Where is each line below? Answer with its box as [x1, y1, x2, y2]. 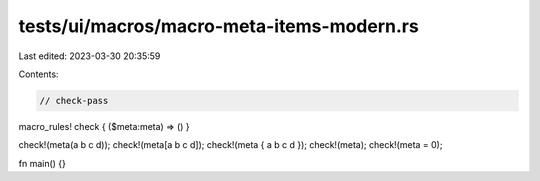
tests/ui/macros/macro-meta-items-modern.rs [18, 15, 419, 37]
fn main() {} [18, 157, 67, 169]
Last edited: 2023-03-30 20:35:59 [18, 50, 161, 62]
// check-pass [39, 95, 109, 106]
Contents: [18, 68, 59, 80]
